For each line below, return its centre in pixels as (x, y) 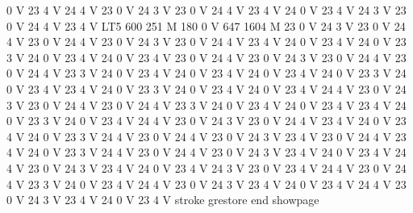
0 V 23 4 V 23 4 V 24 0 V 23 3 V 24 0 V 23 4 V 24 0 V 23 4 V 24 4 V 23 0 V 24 (206, 88)
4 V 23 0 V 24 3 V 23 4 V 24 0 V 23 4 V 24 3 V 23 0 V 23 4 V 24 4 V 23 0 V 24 (206, 167)
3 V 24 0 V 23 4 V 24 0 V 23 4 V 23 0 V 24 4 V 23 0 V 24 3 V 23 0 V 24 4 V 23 (206, 57)
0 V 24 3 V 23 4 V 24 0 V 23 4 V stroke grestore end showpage (163, 200)
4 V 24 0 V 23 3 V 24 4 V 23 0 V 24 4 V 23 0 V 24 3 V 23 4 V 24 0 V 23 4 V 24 (206, 152)
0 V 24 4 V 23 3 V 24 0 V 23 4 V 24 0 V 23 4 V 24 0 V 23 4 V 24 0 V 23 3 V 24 (206, 73)
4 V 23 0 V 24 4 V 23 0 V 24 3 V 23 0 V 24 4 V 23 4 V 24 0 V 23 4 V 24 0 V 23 (206, 42)
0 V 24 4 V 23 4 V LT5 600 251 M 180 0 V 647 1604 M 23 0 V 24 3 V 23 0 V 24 (206, 25)
